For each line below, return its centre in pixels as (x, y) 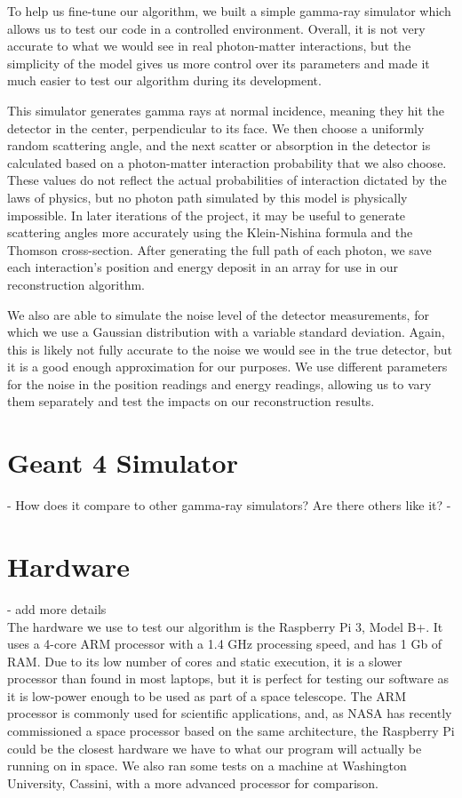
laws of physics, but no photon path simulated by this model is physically (207, 197)
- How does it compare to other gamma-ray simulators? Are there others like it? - (229, 505)
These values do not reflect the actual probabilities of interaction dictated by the (227, 180)
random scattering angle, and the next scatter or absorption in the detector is (219, 145)
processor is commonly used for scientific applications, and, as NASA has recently (230, 713)
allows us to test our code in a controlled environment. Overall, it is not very (216, 28)
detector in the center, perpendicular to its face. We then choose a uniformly (216, 128)
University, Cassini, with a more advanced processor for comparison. (193, 782)
